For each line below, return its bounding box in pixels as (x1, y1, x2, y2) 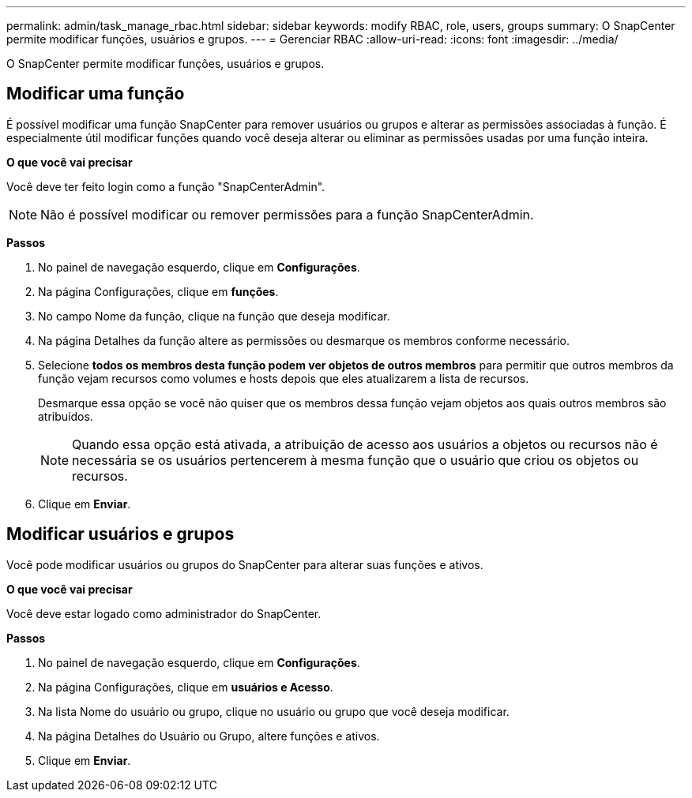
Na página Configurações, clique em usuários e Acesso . (38, 680, 333, 694)
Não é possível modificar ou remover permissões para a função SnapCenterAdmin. (40, 206, 534, 223)
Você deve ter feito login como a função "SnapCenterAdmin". (6, 179, 325, 193)
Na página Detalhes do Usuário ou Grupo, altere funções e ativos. (38, 729, 380, 743)
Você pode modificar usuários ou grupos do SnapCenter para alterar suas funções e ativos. (6, 557, 483, 571)
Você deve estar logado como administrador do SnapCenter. (6, 606, 322, 620)
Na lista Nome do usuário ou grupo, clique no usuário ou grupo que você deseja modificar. (38, 704, 510, 718)
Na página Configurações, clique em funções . (38, 284, 279, 298)
